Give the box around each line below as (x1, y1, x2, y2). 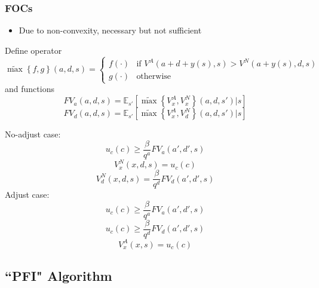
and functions (5, 82, 54, 95)
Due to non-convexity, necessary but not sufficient (19, 24, 202, 36)
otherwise (136, 72, 171, 81)
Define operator (5, 44, 62, 56)
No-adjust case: (5, 128, 61, 140)
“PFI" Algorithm (5, 266, 112, 284)
